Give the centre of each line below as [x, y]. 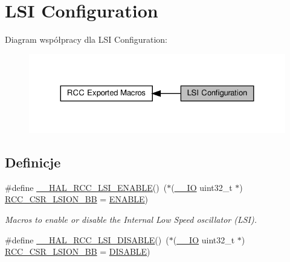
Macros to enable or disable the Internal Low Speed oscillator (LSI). [131, 219]
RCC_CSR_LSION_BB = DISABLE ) [78, 251]
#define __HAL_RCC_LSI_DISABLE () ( [87, 239]
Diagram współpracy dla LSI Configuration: [86, 39]
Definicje [33, 162]
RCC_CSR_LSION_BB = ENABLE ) [77, 199]
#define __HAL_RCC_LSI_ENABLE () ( [86, 187]
